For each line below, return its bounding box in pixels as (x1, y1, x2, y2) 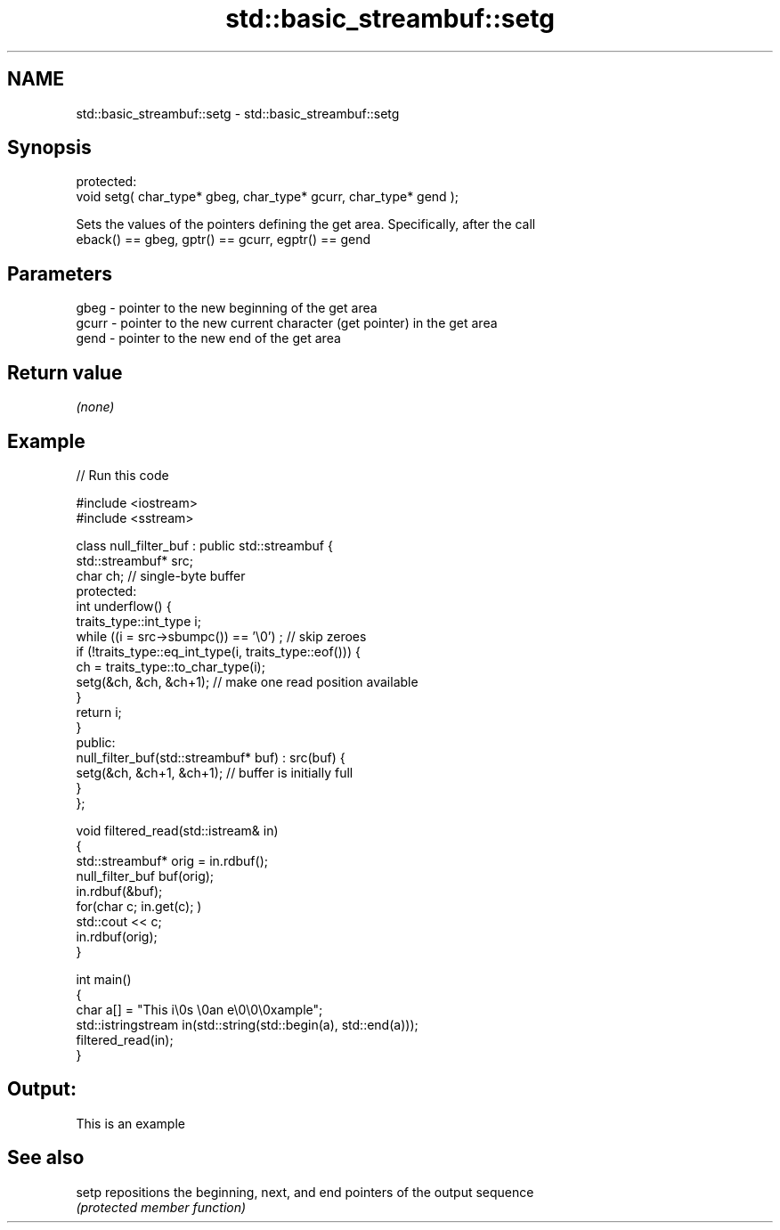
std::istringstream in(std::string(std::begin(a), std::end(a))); (76, 1016, 418, 1032)
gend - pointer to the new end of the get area (76, 330, 341, 346)
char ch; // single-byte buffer (76, 567, 246, 583)
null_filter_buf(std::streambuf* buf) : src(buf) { (76, 749, 345, 765)
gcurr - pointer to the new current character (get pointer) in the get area (76, 315, 498, 331)
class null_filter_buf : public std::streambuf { (76, 537, 333, 553)
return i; (76, 704, 122, 720)
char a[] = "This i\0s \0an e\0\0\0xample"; (76, 1001, 323, 1017)
